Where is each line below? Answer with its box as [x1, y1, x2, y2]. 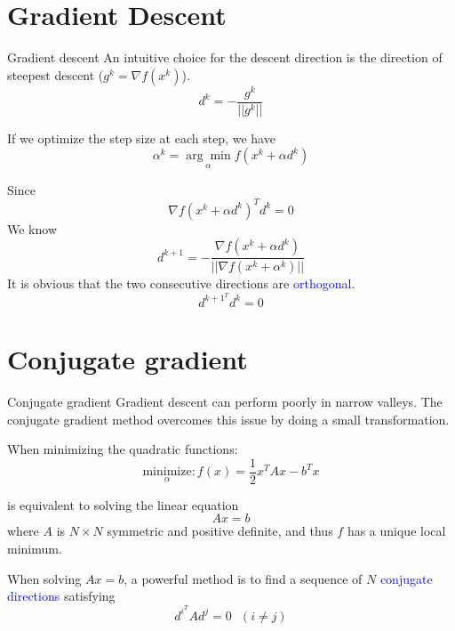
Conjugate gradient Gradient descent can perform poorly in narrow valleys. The [7, 392, 443, 411]
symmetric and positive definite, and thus [107, 522, 333, 540]
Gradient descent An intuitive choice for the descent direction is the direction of [7, 48, 443, 67]
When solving [7, 569, 82, 587]
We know [7, 219, 57, 238]
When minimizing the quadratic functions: [7, 440, 238, 458]
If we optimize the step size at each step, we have [7, 128, 275, 147]
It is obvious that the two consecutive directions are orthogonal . [7, 274, 355, 293]
